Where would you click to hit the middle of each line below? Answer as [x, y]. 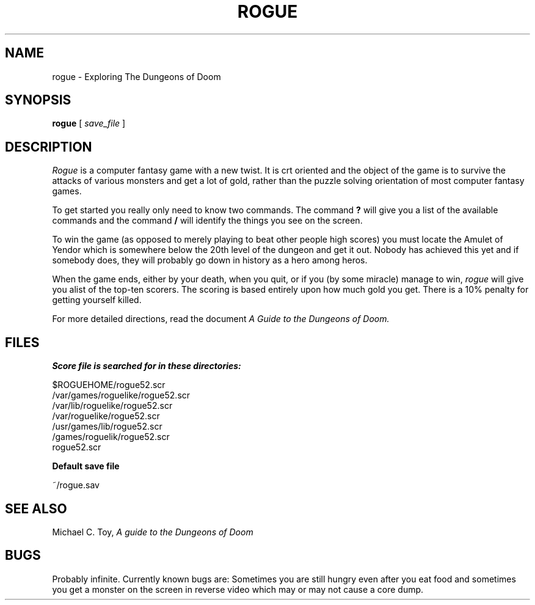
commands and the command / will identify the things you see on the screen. [207, 221]
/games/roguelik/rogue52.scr [111, 437]
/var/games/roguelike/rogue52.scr [121, 395]
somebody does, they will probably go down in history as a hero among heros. [210, 260]
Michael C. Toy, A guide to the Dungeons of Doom [153, 532]
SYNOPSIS [38, 100]
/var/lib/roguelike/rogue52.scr [112, 406]
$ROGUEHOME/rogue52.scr [109, 385]
